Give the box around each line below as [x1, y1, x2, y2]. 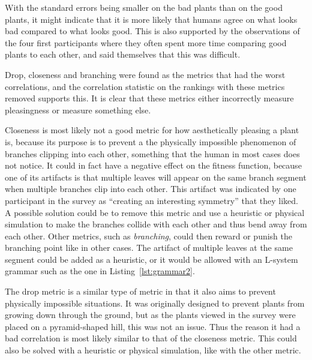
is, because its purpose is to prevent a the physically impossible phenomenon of [5, 135, 296, 148]
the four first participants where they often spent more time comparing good [5, 36, 287, 49]
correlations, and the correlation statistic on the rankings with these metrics [5, 80, 285, 92]
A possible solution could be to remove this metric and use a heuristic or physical [5, 206, 305, 218]
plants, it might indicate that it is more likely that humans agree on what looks [5, 13, 298, 25]
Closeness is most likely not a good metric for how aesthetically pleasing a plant [5, 124, 299, 136]
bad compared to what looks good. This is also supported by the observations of [5, 25, 300, 37]
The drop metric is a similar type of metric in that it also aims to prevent [5, 285, 276, 298]
